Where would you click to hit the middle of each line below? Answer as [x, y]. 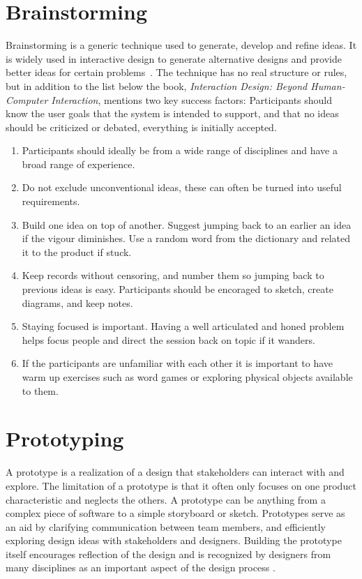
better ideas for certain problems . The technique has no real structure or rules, [176, 72]
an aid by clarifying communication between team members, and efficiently [166, 526]
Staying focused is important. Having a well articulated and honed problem [183, 326]
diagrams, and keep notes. [77, 302]
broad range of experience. [78, 164]
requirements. [51, 201]
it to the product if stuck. [77, 251]
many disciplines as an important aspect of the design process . [141, 567]
